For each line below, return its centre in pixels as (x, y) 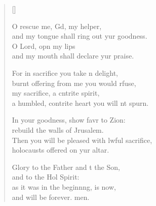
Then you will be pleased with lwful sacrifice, (82, 140)
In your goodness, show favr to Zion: (69, 120)
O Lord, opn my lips (44, 46)
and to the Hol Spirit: (46, 177)
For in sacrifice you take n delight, (65, 72)
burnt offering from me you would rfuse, (74, 83)
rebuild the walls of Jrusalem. (58, 129)
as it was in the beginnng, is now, (64, 186)
